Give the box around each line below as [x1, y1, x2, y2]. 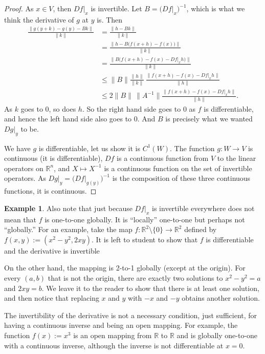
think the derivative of [4, 14, 74, 25]
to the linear [217, 153, 256, 163]
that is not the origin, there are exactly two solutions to [48, 273, 223, 283]
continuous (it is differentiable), [4, 153, 103, 163]
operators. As [4, 173, 46, 183]
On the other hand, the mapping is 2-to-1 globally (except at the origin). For [4, 262, 246, 273]
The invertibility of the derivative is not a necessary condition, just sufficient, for [4, 309, 257, 320]
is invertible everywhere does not [152, 202, 255, 213]
